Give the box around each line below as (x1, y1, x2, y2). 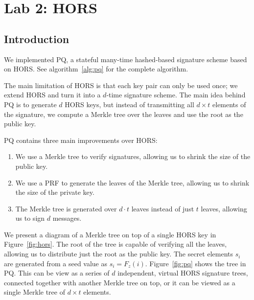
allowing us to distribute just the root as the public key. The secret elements (4, 249, 233, 259)
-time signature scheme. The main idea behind (106, 90, 246, 100)
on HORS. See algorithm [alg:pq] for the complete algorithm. (4, 64, 188, 74)
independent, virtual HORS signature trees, (117, 268, 248, 278)
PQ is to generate (4, 99, 57, 109)
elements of (212, 99, 246, 109)
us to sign (15, 213, 45, 223)
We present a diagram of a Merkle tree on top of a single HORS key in (4, 229, 216, 239)
